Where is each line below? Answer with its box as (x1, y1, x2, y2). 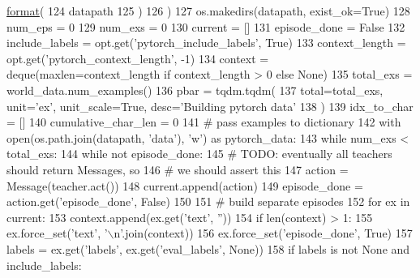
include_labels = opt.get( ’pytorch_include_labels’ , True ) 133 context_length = (6, 34, 406, 51)
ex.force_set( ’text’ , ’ (6, 225, 108, 242)
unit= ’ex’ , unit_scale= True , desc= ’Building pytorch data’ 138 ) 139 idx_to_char (6, 97, 414, 114)
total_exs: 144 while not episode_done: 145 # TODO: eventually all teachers (6, 145, 392, 162)
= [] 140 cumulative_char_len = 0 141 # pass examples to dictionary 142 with (6, 113, 401, 130)
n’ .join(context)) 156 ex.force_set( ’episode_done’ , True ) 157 (114, 225, 413, 242)
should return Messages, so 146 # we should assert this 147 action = (6, 160, 349, 177)
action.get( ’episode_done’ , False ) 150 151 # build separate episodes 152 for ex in (6, 193, 410, 210)
